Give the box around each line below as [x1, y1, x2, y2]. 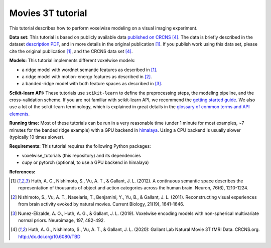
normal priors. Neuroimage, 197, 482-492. [18, 217, 105, 223]
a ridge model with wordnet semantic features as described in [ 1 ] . [22, 67, 158, 73]
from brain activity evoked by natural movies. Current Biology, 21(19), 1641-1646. [18, 201, 185, 207]
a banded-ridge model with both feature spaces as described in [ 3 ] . [22, 81, 163, 87]
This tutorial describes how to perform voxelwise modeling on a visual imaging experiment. [9, 25, 198, 31]
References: [9, 168, 36, 175]
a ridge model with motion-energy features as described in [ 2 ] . [22, 73, 153, 80]
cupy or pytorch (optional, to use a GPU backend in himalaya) [22, 159, 149, 165]
